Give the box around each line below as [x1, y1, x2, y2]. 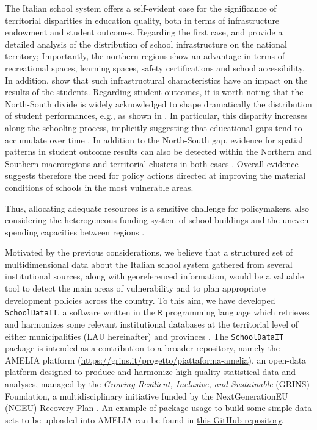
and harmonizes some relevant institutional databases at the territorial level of [5, 317, 299, 330]
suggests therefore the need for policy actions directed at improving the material [5, 169, 306, 182]
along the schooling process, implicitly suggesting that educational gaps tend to [5, 121, 302, 134]
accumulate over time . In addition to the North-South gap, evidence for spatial [5, 133, 303, 146]
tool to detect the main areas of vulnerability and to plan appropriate [5, 282, 266, 295]
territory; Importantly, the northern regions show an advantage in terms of [5, 49, 285, 62]
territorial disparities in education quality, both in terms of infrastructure [5, 13, 280, 26]
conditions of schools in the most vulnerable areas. [5, 181, 194, 193]
